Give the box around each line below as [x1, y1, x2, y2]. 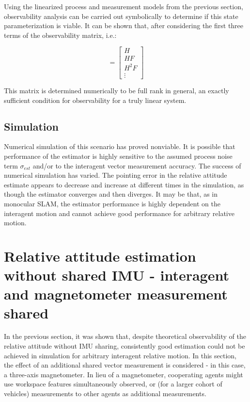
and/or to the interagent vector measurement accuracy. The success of [32, 160, 241, 170]
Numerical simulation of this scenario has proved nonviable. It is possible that [4, 141, 235, 151]
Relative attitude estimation [4, 246, 196, 266]
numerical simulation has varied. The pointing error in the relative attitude [4, 170, 227, 180]
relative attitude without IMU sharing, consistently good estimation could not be [4, 341, 245, 351]
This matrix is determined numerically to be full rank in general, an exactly [4, 85, 229, 95]
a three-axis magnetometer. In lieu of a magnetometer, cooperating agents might [4, 369, 243, 379]
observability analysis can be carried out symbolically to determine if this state [4, 11, 238, 21]
